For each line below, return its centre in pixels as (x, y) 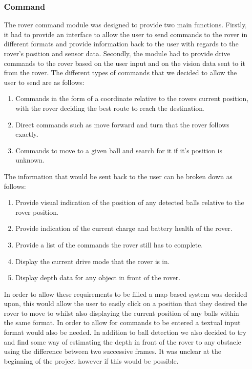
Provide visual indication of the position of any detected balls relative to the (130, 202)
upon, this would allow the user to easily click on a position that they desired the (126, 303)
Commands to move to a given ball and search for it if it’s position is (119, 150)
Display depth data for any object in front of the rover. (98, 277)
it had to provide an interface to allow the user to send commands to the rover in (126, 34)
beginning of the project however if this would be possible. (91, 360)
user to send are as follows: (44, 82)
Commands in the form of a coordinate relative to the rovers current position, (132, 98)
